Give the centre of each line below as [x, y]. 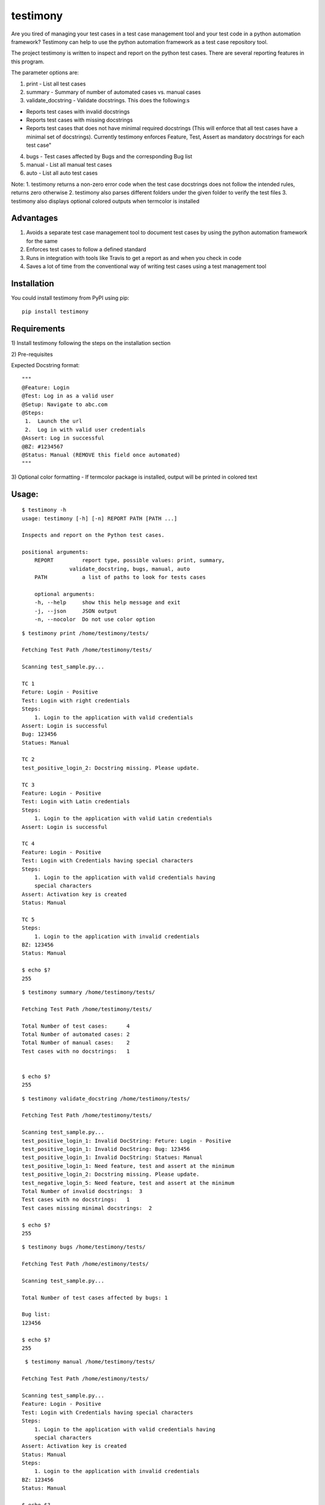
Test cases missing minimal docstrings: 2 [87, 1208]
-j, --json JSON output [76, 611]
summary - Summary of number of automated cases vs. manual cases [113, 92]
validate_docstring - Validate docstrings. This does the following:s [108, 101]
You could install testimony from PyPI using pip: [70, 297]
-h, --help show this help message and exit [107, 603]
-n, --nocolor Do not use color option [95, 619]
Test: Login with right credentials [76, 700]
